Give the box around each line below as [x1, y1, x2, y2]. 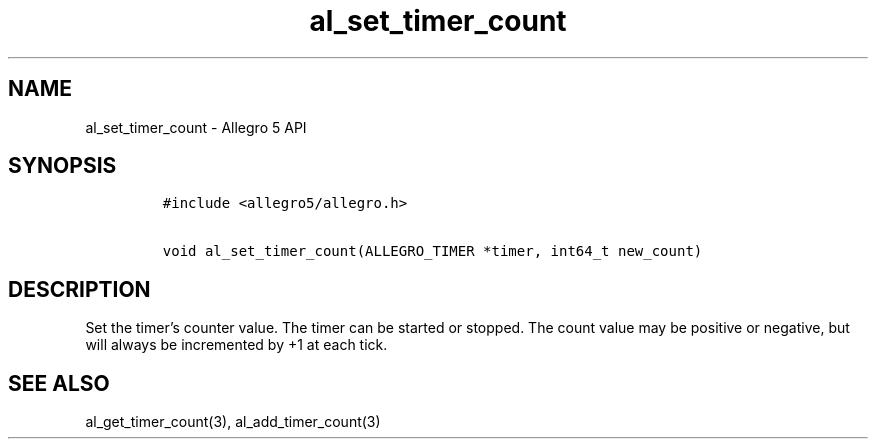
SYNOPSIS [8, 153, 117, 179]
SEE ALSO [8, 370, 110, 396]
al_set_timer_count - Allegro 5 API [85, 118, 307, 136]
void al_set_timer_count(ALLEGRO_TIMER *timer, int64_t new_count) [162, 243, 703, 260]
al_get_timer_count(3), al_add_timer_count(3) [85, 413, 381, 431]
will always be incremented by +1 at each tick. [85, 336, 388, 354]
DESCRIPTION [8, 276, 151, 302]
